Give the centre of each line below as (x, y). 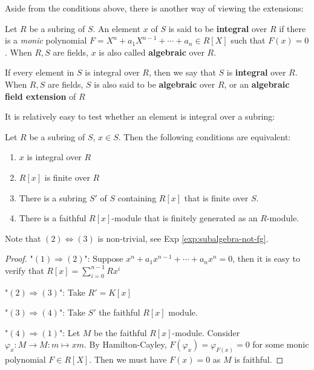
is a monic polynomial (46, 40)
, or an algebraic (257, 84)
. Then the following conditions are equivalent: (204, 136)
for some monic (281, 344)
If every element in (40, 72)
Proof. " (19, 258)
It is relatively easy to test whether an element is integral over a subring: (140, 116)
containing (137, 197)
